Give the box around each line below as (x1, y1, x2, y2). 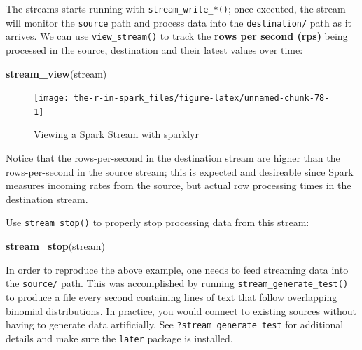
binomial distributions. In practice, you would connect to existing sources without (6, 303, 357, 318)
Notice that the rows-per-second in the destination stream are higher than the (6, 150, 340, 165)
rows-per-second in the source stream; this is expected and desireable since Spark (6, 164, 354, 178)
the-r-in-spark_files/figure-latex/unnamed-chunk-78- (74, 93, 330, 104)
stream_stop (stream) (6, 239, 105, 253)
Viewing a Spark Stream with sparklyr (34, 127, 199, 141)
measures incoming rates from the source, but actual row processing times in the (6, 178, 351, 192)
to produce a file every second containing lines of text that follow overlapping (6, 289, 337, 304)
